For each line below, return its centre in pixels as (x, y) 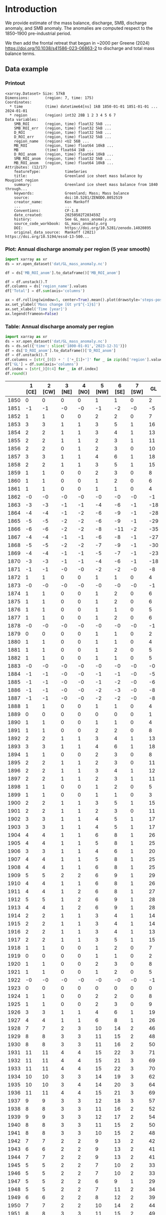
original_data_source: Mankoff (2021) (55, 232)
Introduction (31, 9)
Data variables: (22, 119)
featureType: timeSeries (51, 171)
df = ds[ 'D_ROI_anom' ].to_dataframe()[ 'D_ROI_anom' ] (61, 350)
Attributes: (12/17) (26, 167)
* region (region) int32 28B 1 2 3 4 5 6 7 (63, 115)
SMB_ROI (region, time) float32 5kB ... (63, 124)
